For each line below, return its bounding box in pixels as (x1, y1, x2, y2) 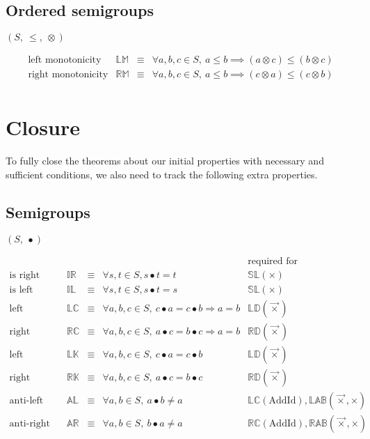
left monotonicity (28, 55, 102, 66)
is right (9, 270, 40, 280)
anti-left (9, 396, 44, 406)
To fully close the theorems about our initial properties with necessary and (6, 153, 324, 168)
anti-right (9, 419, 50, 429)
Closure (6, 113, 80, 141)
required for (248, 256, 298, 266)
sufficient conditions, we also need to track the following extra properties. (6, 167, 318, 182)
